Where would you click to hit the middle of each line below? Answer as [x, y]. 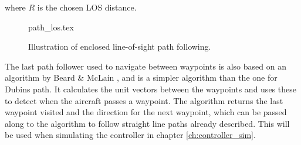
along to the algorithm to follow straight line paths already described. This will [147, 123]
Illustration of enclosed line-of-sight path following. [120, 46]
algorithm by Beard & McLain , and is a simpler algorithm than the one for [141, 77]
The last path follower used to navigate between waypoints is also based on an [146, 66]
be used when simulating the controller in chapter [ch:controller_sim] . [130, 135]
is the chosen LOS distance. [87, 7]
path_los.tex [51, 27]
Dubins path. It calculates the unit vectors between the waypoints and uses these [150, 89]
